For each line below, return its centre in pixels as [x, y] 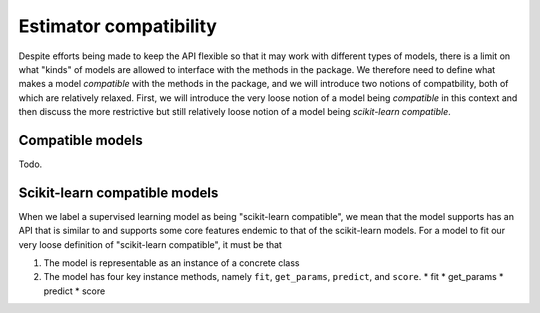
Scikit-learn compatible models [118, 192]
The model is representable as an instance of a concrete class [171, 263]
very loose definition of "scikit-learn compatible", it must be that [150, 244]
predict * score [74, 291]
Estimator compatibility [117, 26]
